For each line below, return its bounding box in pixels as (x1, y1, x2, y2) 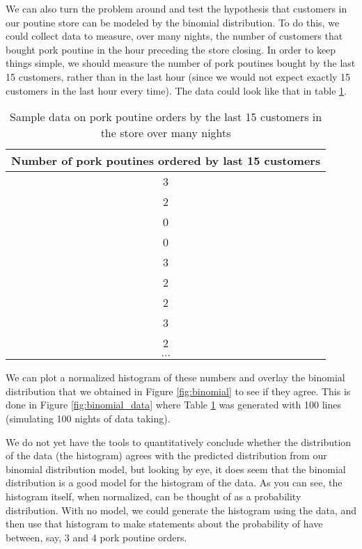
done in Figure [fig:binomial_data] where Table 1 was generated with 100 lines (6, 397, 341, 412)
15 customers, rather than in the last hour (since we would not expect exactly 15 (6, 69, 351, 83)
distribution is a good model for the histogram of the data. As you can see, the (6, 475, 343, 490)
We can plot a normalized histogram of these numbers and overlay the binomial (6, 370, 345, 385)
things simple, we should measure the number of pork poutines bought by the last (6, 56, 356, 70)
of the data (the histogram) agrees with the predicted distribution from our (6, 448, 327, 463)
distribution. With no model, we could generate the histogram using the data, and (6, 502, 356, 517)
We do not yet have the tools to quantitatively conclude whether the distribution (6, 434, 352, 449)
